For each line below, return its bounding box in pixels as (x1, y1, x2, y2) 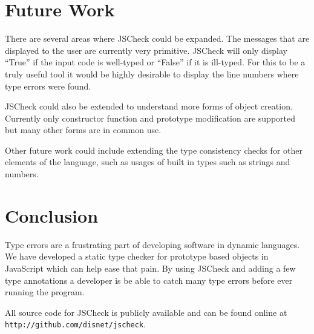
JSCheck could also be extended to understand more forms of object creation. (5, 100, 293, 113)
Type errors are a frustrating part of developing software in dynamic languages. (5, 238, 300, 250)
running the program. (5, 286, 85, 298)
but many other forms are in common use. (5, 123, 162, 136)
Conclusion (5, 203, 99, 228)
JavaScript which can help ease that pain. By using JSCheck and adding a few (5, 261, 296, 274)
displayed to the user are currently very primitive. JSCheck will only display (5, 44, 287, 56)
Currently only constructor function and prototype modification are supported (5, 111, 296, 124)
